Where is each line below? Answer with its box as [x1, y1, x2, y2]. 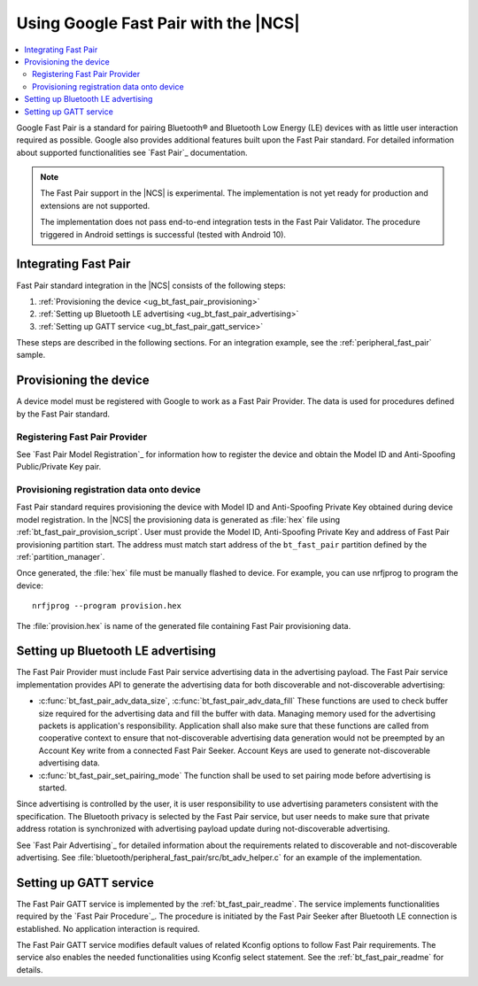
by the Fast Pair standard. [16, 408, 111, 419]
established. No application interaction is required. [16, 923, 200, 934]
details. [16, 964, 43, 974]
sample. [16, 350, 46, 361]
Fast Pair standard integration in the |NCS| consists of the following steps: [16, 280, 287, 291]
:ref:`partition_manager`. [16, 552, 105, 563]
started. [38, 782, 67, 793]
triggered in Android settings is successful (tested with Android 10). [40, 229, 287, 239]
